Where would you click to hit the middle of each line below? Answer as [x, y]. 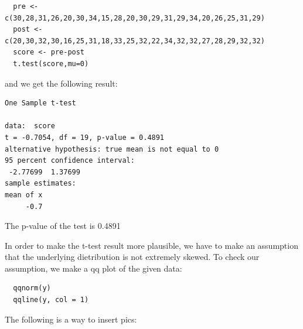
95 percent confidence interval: [70, 161]
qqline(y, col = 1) [51, 300]
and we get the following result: [61, 83]
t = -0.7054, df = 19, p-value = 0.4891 [85, 137]
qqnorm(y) [32, 288]
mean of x [24, 195]
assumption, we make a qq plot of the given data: [93, 268]
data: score [30, 126]
